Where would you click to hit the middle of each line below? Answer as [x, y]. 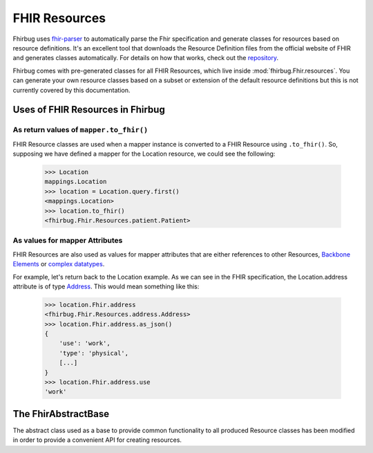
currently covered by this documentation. [71, 90]
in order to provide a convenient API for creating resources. [97, 440]
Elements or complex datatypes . [59, 264]
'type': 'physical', [94, 353]
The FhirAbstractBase [61, 414]
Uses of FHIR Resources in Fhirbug [89, 110]
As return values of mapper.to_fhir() [80, 130]
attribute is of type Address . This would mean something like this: [106, 286]
